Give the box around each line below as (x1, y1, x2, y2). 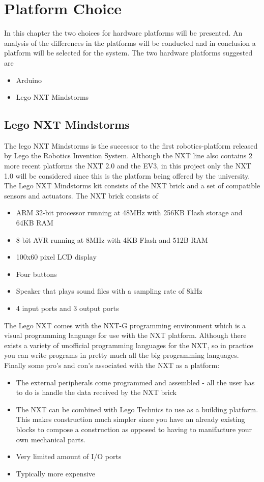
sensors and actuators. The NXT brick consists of (4, 190, 158, 201)
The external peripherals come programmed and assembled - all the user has (16, 377, 255, 387)
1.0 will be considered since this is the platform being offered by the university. (4, 170, 250, 181)
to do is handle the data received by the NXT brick (16, 387, 177, 398)
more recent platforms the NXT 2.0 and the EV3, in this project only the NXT (4, 160, 251, 171)
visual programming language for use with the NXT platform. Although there (4, 330, 247, 341)
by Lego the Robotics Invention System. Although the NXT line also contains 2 (4, 150, 252, 161)
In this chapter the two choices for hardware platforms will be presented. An (4, 27, 243, 38)
